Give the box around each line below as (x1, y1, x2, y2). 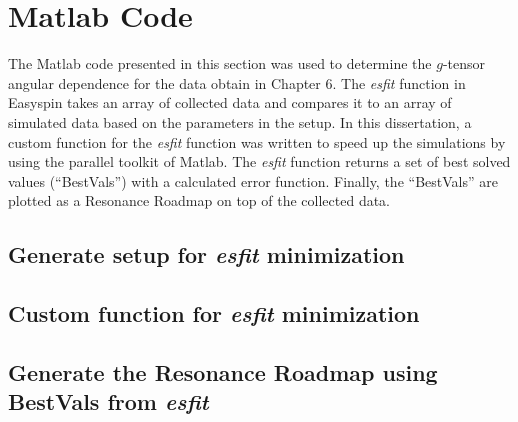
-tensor (442, 53, 486, 74)
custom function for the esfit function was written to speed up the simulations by (8, 131, 506, 152)
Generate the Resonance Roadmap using (8, 356, 438, 387)
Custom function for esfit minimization (8, 298, 420, 329)
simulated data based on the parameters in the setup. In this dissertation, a (8, 111, 472, 132)
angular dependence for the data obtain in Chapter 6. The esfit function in (8, 72, 466, 93)
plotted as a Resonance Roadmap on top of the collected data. (8, 190, 391, 211)
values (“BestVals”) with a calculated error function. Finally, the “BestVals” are (8, 170, 498, 191)
